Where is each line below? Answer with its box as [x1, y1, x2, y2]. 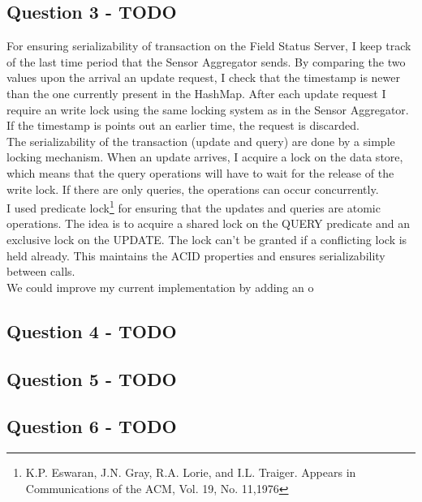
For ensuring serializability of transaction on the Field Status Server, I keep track [6, 37, 411, 54]
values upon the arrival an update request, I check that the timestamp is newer [6, 69, 400, 86]
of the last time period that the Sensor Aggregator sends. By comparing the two [6, 53, 406, 70]
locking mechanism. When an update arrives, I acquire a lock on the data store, [6, 148, 403, 165]
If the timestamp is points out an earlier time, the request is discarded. [6, 117, 360, 134]
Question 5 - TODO [6, 366, 177, 391]
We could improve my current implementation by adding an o [6, 278, 314, 295]
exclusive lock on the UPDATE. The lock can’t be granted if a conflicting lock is [6, 230, 407, 247]
